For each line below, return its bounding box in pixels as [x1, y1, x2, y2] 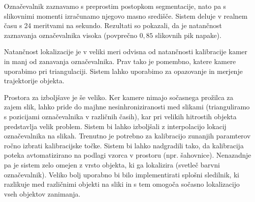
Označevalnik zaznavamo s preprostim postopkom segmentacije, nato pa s [4, 1, 226, 11]
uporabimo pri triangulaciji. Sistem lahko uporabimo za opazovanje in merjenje [4, 66, 243, 76]
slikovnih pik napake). [155, 30, 222, 40]
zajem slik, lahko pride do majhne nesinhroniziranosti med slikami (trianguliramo [4, 101, 250, 112]
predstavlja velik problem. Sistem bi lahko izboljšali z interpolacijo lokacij [4, 121, 226, 131]
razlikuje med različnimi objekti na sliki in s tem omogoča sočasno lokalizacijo [4, 179, 240, 189]
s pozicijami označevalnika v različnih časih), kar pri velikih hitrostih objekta [4, 111, 237, 121]
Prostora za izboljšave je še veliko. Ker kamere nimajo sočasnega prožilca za [4, 92, 233, 102]
